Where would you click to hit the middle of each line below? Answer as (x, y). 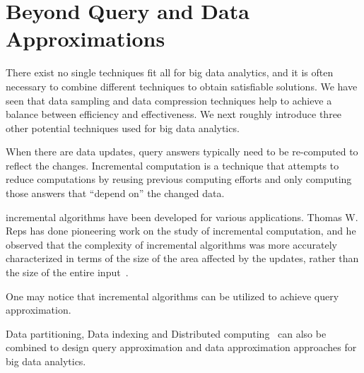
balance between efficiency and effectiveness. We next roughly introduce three (174, 114)
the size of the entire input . (67, 272)
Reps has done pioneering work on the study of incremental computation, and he (181, 231)
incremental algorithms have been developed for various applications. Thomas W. (182, 217)
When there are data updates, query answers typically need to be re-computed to (182, 152)
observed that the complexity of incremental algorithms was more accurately (171, 244)
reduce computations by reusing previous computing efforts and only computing (179, 179)
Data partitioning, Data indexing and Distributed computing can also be (166, 333)
